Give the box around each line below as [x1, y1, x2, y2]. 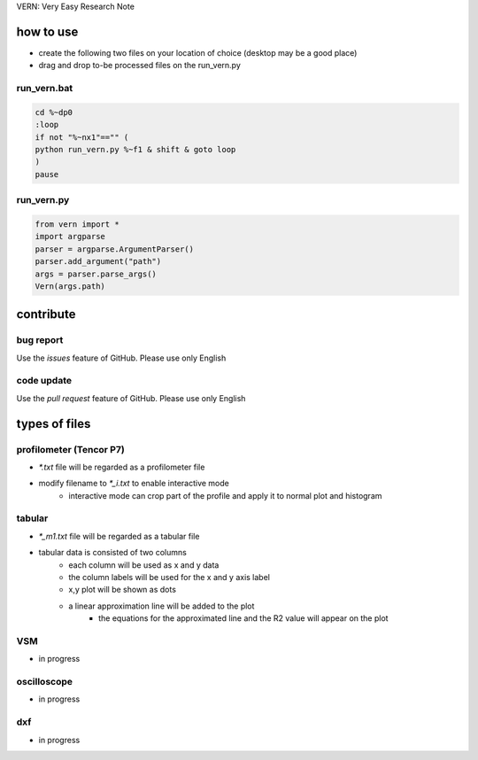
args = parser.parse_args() [35, 268, 157, 279]
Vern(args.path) [35, 281, 106, 291]
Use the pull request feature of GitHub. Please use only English [16, 392, 246, 403]
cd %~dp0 [35, 107, 73, 117]
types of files [16, 416, 91, 431]
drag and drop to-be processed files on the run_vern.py [38, 60, 241, 71]
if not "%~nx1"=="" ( [35, 132, 129, 142]
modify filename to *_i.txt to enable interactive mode [38, 478, 229, 489]
